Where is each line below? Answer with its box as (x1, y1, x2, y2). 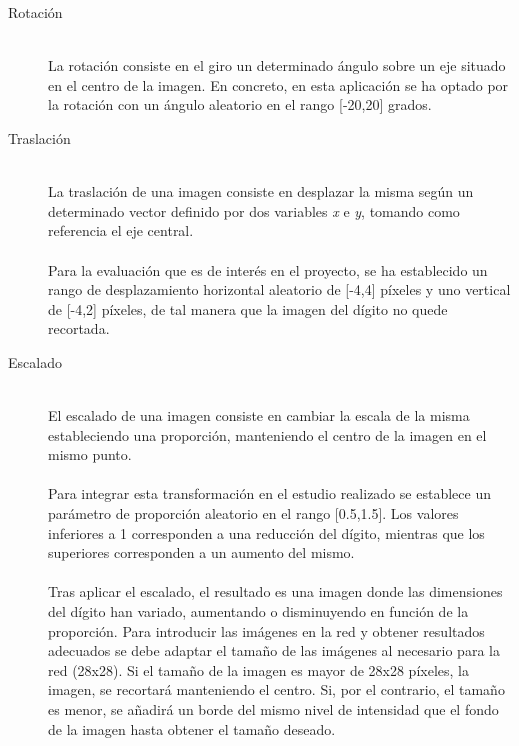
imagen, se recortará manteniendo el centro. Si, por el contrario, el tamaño (48, 679, 505, 700)
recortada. (48, 318, 110, 339)
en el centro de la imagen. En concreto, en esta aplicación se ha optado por (48, 74, 509, 95)
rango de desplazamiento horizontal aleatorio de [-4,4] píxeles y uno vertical (48, 279, 511, 300)
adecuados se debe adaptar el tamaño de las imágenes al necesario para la (48, 640, 500, 661)
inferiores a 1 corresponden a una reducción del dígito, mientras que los (48, 522, 485, 543)
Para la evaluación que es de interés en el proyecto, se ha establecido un (48, 259, 488, 280)
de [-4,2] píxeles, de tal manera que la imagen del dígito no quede (48, 298, 448, 319)
